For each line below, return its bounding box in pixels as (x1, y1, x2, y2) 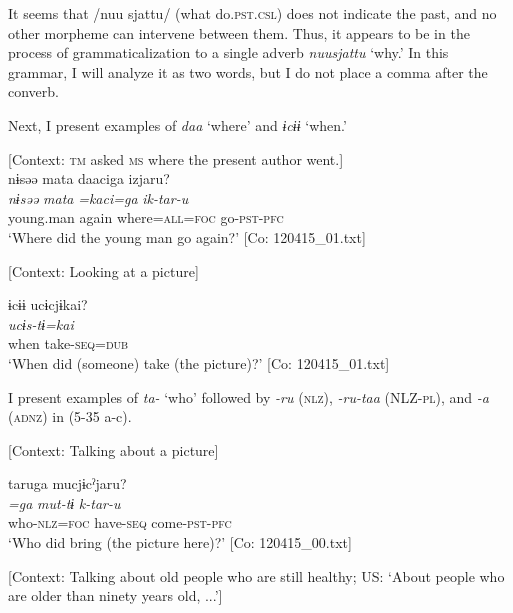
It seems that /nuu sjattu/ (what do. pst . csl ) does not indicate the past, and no (8, 3, 497, 23)
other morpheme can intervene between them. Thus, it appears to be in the (8, 22, 470, 43)
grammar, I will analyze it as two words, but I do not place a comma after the (8, 61, 488, 82)
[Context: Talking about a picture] (8, 439, 219, 460)
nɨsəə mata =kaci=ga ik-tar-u (8, 187, 189, 208)
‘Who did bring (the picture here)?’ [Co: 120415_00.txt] (8, 532, 352, 553)
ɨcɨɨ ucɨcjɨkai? (8, 294, 88, 315)
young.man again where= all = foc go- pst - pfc (8, 207, 284, 228)
